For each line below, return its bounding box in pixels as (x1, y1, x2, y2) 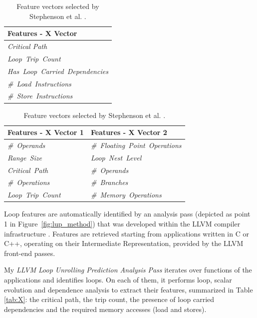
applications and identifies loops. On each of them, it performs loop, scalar (4, 274, 232, 284)
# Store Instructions (7, 90, 73, 101)
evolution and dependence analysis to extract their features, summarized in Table (4, 284, 253, 294)
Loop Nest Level (90, 152, 142, 162)
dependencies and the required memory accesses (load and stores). (4, 303, 207, 314)
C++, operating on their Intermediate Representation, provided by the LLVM (4, 238, 244, 248)
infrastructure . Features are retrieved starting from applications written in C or (4, 228, 249, 238)
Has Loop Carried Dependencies (7, 65, 108, 76)
